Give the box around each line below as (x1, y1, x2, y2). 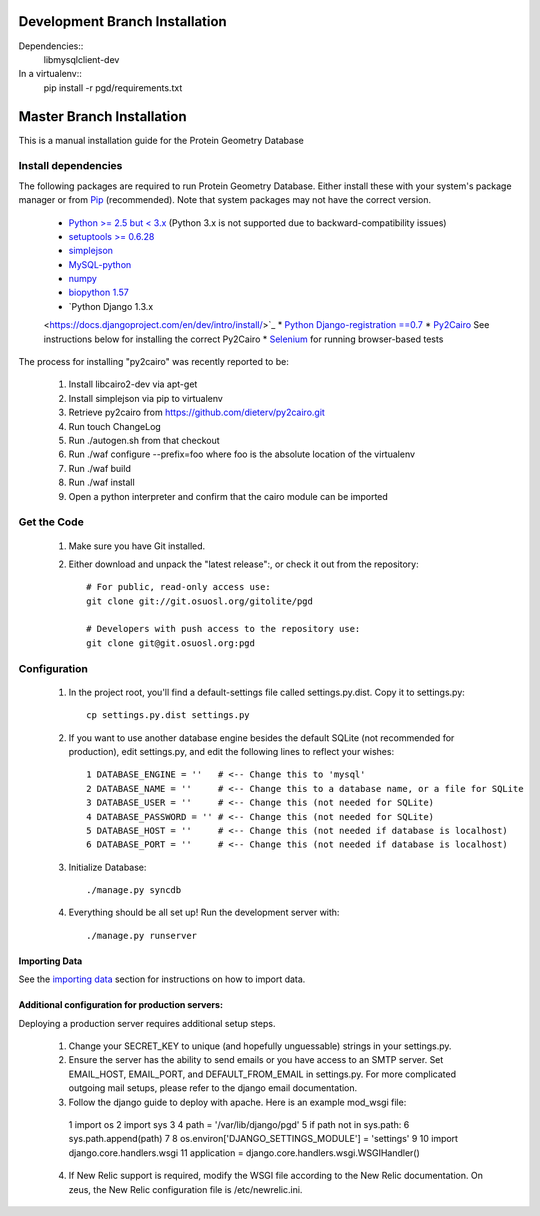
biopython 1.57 (68, 286, 129, 299)
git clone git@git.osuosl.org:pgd (86, 637, 255, 649)
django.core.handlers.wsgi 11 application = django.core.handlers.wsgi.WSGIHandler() (68, 1146, 420, 1159)
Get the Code (18, 515, 84, 529)
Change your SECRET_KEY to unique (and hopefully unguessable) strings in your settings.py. (68, 1040, 452, 1052)
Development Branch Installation (18, 13, 227, 30)
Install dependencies (18, 159, 123, 173)
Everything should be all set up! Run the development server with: (68, 906, 340, 919)
